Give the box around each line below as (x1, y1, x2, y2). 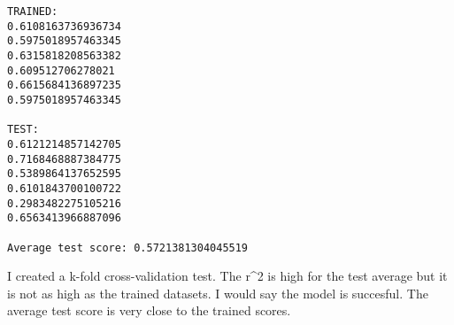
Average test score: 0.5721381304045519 (7, 241, 249, 254)
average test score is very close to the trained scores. (7, 301, 291, 320)
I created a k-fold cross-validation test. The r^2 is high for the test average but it (7, 267, 448, 285)
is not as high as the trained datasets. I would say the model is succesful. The (7, 283, 428, 302)
